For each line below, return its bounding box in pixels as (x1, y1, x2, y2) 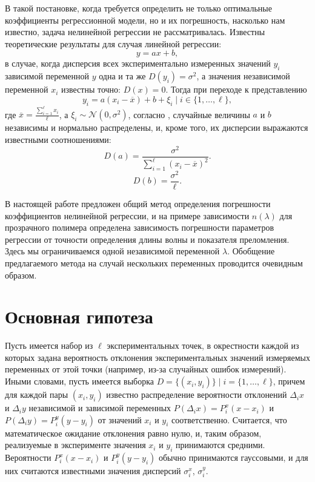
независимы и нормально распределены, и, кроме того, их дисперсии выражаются (5, 121, 308, 134)
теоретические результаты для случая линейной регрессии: (5, 37, 222, 50)
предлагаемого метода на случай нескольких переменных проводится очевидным (5, 256, 303, 269)
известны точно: (61, 83, 121, 96)
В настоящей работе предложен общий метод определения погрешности (5, 197, 271, 210)
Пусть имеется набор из (5, 339, 93, 352)
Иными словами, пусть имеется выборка (5, 375, 154, 388)
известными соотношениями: (5, 133, 111, 145)
